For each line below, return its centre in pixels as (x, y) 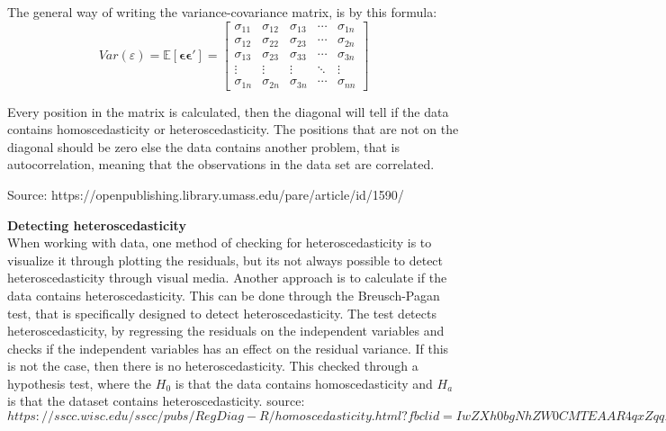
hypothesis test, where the (80, 383)
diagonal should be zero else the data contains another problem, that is (203, 146)
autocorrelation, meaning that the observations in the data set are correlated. (221, 164)
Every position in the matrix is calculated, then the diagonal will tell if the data (228, 111)
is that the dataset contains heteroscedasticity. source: (156, 401)
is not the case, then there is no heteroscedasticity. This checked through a (213, 366)
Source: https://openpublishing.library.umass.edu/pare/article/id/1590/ (206, 194)
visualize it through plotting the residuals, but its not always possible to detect (225, 260)
